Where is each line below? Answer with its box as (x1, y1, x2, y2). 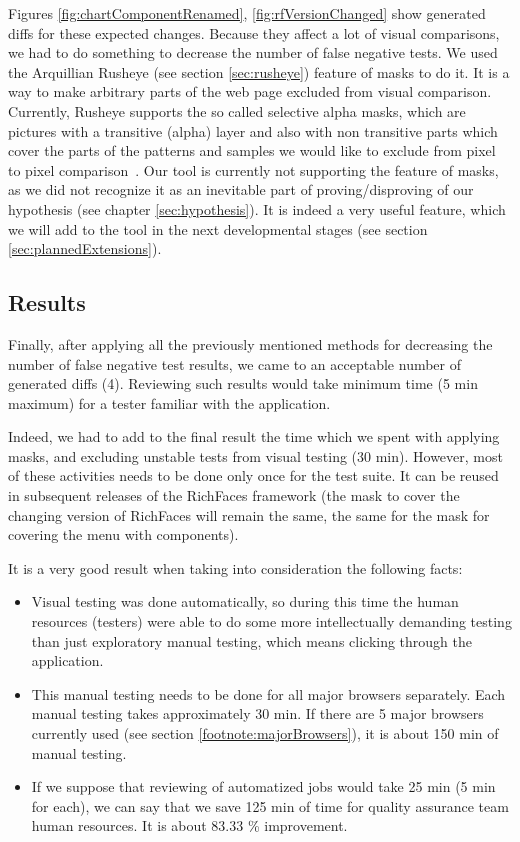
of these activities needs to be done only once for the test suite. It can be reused (8, 465, 499, 486)
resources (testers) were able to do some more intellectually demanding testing (31, 611, 512, 632)
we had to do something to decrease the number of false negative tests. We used (8, 42, 498, 63)
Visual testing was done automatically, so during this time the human (31, 591, 459, 612)
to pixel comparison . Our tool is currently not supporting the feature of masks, (8, 159, 499, 180)
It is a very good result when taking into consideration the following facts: (8, 557, 463, 578)
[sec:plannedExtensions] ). (8, 238, 162, 259)
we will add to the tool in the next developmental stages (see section (8, 218, 428, 239)
